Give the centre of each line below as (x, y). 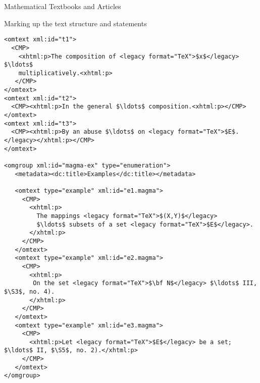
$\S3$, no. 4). (30, 291)
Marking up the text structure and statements (75, 23)
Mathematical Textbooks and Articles (63, 6)
